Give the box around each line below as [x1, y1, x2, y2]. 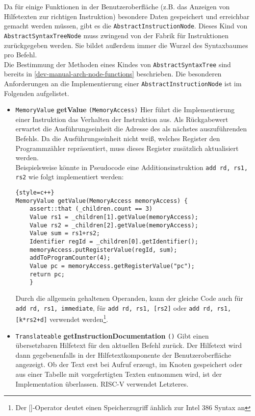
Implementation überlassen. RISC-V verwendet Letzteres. [15, 378, 189, 389]
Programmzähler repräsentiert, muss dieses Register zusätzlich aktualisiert [15, 143, 239, 153]
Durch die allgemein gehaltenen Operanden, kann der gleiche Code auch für [15, 293, 243, 303]
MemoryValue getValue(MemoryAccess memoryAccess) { [15, 197, 188, 204]
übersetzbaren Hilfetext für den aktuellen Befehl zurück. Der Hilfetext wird [15, 340, 242, 350]
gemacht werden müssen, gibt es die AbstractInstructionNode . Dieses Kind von [4, 21, 248, 31]
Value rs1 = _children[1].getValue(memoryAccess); [29, 214, 199, 221]
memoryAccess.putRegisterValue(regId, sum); [29, 246, 178, 253]
